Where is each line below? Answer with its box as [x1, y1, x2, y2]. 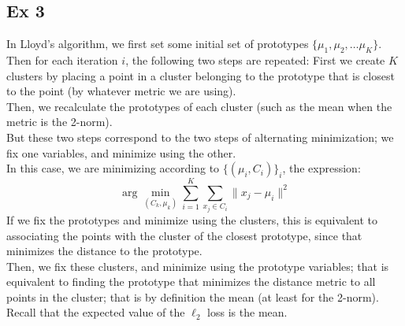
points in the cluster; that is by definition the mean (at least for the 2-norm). [6, 288, 379, 305]
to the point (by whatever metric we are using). [6, 83, 236, 99]
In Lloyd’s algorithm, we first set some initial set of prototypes [6, 35, 309, 52]
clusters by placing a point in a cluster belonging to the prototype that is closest [6, 67, 395, 83]
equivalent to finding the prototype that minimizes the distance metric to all [6, 273, 376, 290]
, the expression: [282, 160, 361, 176]
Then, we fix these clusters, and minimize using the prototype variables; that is [6, 257, 389, 274]
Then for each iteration [6, 52, 118, 68]
